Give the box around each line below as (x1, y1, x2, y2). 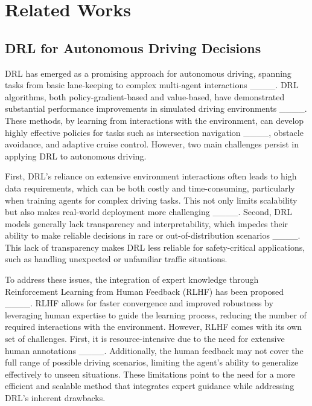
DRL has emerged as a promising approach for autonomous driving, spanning (5, 66, 291, 79)
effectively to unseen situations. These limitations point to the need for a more (5, 367, 295, 380)
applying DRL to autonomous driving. (5, 149, 147, 162)
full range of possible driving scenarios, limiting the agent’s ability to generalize (5, 356, 299, 369)
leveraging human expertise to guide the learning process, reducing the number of (5, 308, 307, 321)
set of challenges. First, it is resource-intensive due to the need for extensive (5, 332, 285, 345)
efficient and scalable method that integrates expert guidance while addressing (5, 379, 294, 392)
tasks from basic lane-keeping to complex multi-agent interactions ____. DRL (5, 79, 299, 91)
